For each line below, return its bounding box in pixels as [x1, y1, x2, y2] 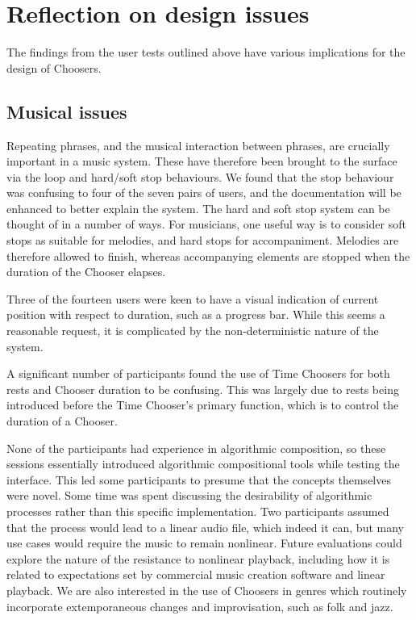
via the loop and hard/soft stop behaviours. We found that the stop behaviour [6, 168, 394, 185]
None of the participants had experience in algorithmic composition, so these [6, 439, 386, 456]
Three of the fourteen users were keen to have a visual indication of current [6, 290, 379, 307]
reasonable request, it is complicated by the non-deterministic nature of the [6, 322, 379, 339]
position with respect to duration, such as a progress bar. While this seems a [6, 306, 385, 323]
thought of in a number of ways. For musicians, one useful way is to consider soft [6, 216, 406, 232]
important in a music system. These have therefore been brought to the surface [6, 153, 397, 170]
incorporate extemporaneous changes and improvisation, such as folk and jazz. [6, 597, 393, 614]
